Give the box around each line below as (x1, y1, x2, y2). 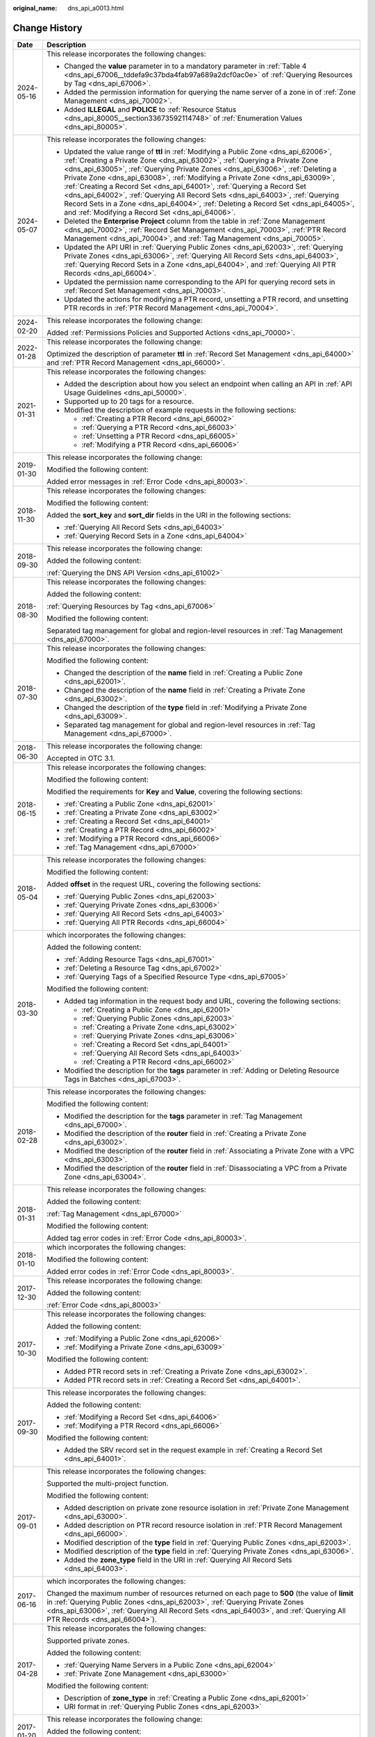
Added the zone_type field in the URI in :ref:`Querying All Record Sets (63, 1555, 292, 1565)
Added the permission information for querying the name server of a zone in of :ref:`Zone (63, 87, 356, 97)
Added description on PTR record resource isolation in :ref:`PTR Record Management (63, 1520, 343, 1530)
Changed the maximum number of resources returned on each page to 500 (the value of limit (46, 1588, 354, 1598)
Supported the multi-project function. (46, 1479, 169, 1488)
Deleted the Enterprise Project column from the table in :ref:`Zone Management (63, 216, 326, 226)
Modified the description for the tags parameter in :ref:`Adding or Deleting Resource (63, 1065, 340, 1075)
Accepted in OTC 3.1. (46, 753, 115, 763)
